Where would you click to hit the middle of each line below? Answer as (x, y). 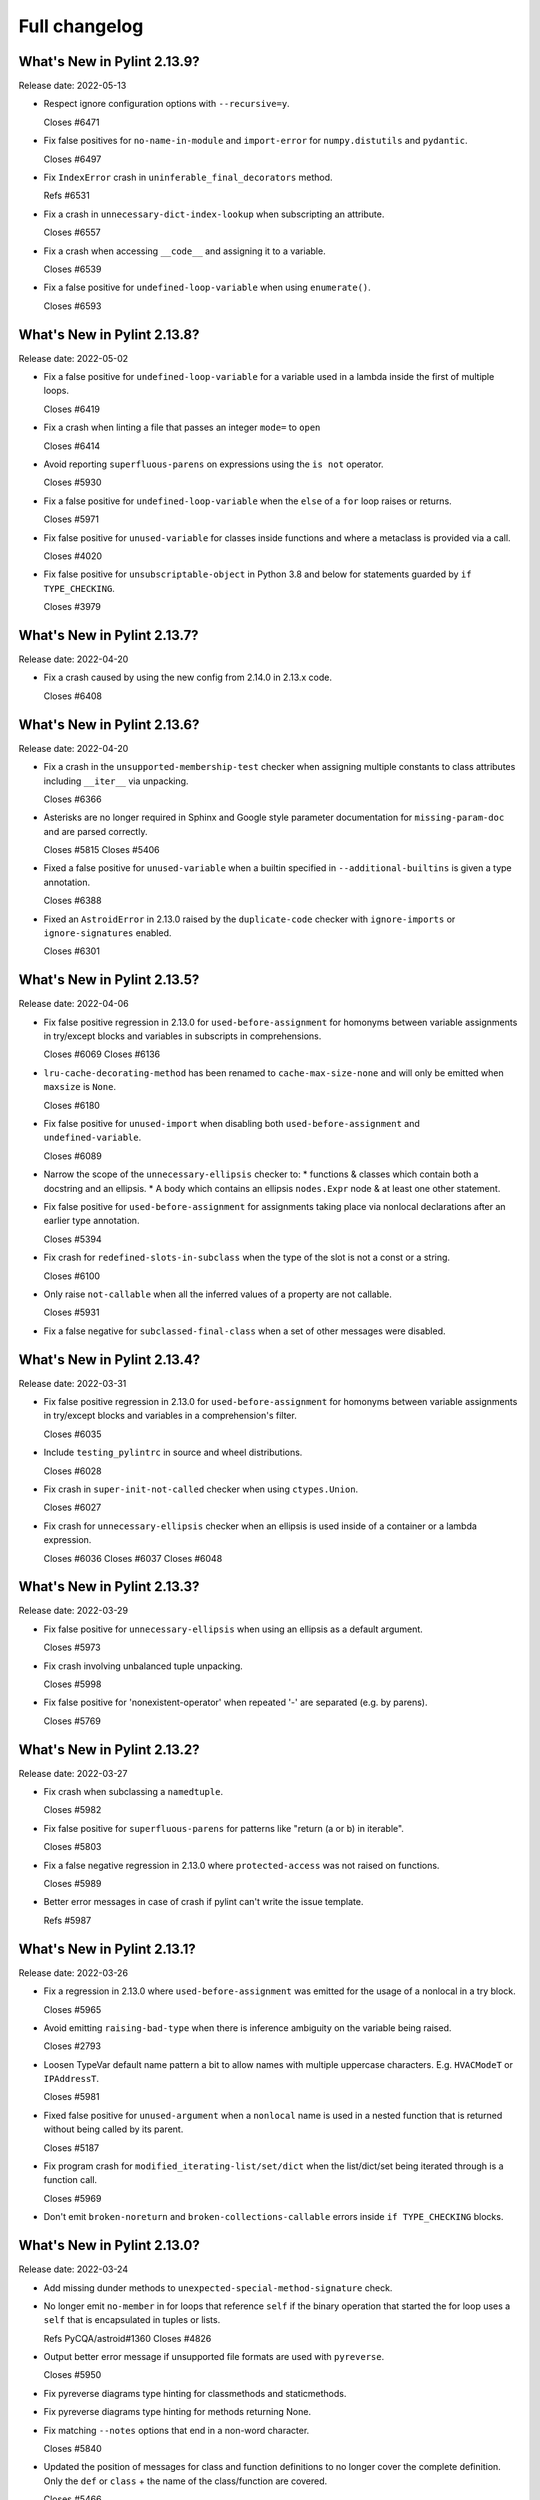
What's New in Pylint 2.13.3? (109, 1586)
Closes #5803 (72, 1847)
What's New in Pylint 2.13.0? (109, 2245)
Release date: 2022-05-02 (73, 358)
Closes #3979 (72, 607)
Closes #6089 (72, 1156)
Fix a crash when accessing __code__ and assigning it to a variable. (184, 251)
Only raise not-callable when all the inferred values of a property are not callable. (217, 1294)
